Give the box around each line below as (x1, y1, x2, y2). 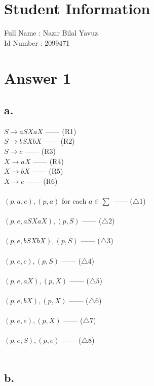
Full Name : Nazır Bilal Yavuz (4, 27, 98, 38)
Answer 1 (4, 67, 71, 88)
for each (61, 196, 87, 206)
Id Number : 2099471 (4, 37, 70, 48)
